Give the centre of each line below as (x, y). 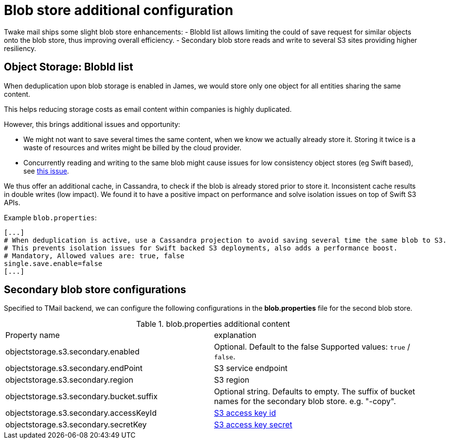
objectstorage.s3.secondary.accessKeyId (81, 413)
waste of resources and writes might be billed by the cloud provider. (133, 147)
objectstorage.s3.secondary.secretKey (76, 425)
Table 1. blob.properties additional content (213, 324)
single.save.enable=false (53, 263)
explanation (235, 335)
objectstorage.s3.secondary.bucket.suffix (81, 397)
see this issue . (46, 171)
